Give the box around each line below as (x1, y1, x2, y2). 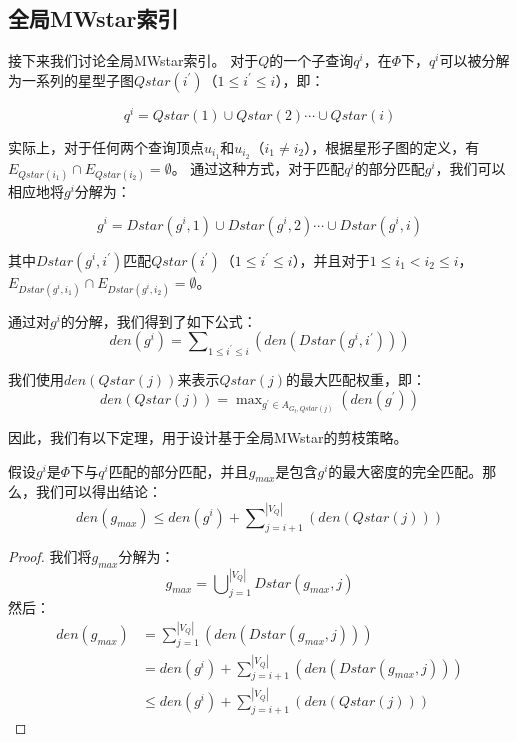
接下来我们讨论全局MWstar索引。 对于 (8, 50, 259, 71)
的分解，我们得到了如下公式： (60, 310, 257, 331)
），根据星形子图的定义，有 (304, 136, 480, 157)
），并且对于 (292, 249, 370, 270)
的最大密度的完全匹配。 (328, 460, 483, 481)
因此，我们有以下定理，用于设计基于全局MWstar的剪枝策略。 (8, 427, 408, 448)
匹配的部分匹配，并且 (108, 460, 249, 481)
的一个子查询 (269, 50, 354, 71)
